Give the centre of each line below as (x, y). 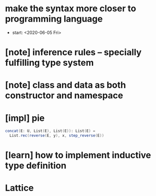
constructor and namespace (64, 96)
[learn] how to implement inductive (78, 155)
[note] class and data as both (65, 85)
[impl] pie (25, 118)
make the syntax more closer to (71, 9)
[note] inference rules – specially (73, 52)
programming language (54, 19)
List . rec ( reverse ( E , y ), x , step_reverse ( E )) (57, 136)
